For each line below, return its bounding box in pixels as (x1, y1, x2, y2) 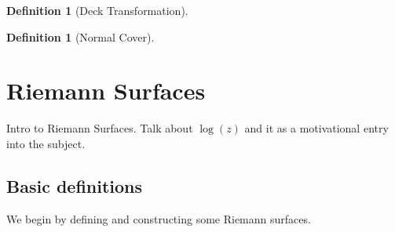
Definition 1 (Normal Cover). (6, 28, 155, 45)
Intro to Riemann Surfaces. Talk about (6, 120, 193, 136)
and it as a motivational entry (244, 120, 389, 136)
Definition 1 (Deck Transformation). (6, 2, 188, 18)
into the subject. (6, 135, 86, 151)
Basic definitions (6, 173, 143, 198)
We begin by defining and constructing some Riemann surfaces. (6, 210, 311, 227)
